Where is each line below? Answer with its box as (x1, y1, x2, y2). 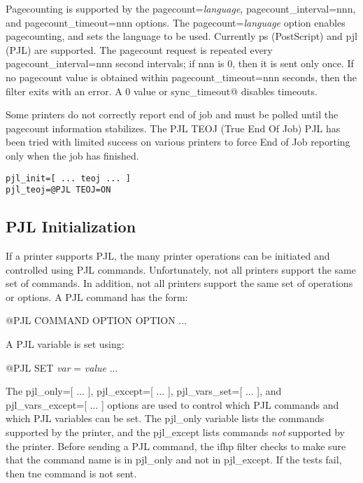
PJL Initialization (6, 216, 136, 237)
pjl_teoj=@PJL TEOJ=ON (6, 185, 111, 195)
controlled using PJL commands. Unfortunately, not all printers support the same (6, 262, 356, 276)
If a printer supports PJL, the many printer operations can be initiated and (6, 248, 330, 263)
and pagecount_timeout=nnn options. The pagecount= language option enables (6, 15, 346, 29)
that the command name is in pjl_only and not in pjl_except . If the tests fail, (6, 452, 342, 467)
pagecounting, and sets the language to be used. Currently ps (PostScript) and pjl (6, 29, 357, 43)
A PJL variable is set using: (6, 337, 124, 351)
